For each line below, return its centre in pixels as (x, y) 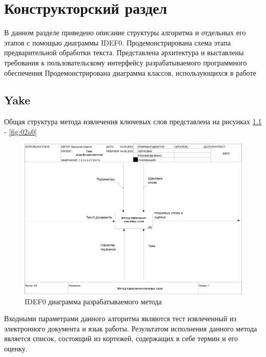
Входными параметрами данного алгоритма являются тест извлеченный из (120, 318)
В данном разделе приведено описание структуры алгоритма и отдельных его (125, 32)
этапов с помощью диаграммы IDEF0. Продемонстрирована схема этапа (117, 42)
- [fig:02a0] (21, 131)
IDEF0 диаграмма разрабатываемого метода (93, 301)
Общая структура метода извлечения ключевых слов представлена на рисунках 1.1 (133, 121)
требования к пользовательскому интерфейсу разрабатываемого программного (126, 62)
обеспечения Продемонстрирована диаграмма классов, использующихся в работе (130, 72)
